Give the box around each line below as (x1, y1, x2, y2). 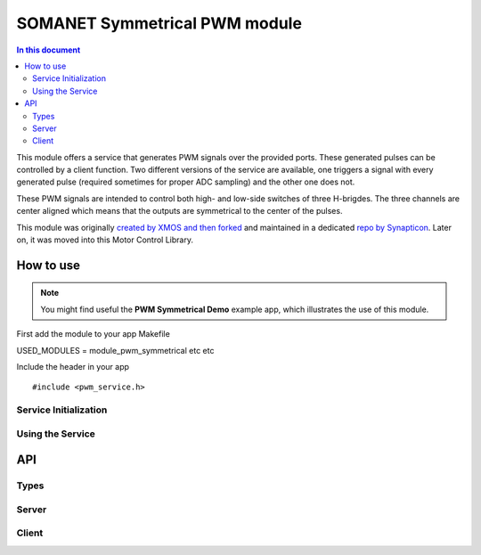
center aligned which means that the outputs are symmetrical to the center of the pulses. (16, 206, 343, 216)
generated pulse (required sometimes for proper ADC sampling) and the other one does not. (16, 176, 355, 187)
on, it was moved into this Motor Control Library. (16, 234, 193, 245)
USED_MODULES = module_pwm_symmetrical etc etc (16, 345, 215, 355)
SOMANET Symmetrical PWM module (16, 13, 303, 33)
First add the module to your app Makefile (16, 329, 171, 339)
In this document (16, 45, 81, 55)
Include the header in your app (16, 361, 129, 371)
